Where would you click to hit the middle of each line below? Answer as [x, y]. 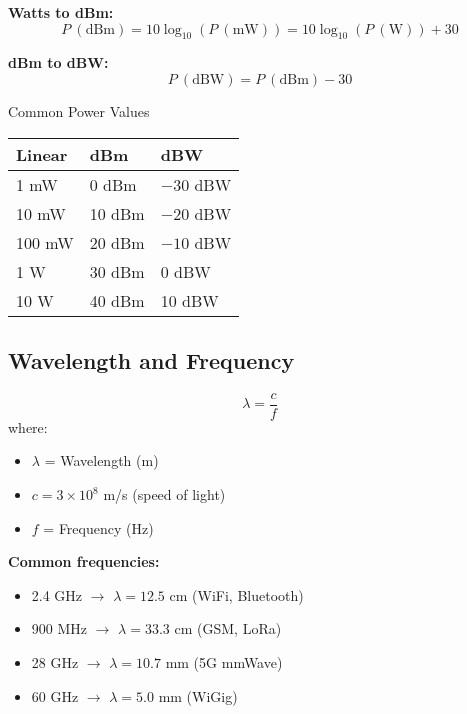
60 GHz [55, 695]
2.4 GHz [57, 594]
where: [28, 426]
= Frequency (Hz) [98, 527]
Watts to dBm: [61, 12]
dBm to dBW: [58, 62]
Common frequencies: [84, 561]
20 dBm [117, 242]
